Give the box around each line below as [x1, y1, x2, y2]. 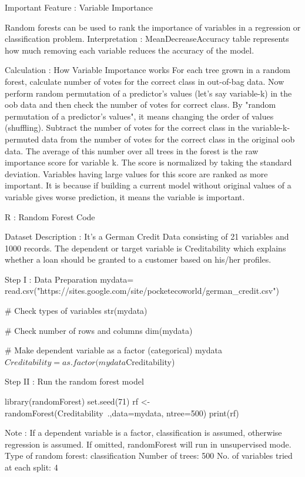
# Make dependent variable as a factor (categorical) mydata [5, 344, 223, 356]
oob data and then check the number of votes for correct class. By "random [5, 98, 276, 111]
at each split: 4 [5, 461, 58, 473]
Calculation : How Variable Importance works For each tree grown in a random [5, 64, 290, 76]
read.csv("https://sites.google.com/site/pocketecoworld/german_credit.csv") [5, 284, 279, 297]
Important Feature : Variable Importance [5, 1, 153, 13]
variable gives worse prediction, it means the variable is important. [5, 190, 245, 203]
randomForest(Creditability [5, 406, 103, 419]
